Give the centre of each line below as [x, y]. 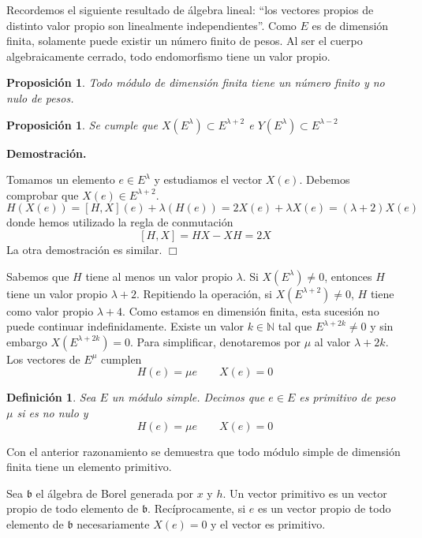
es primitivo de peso [347, 397]
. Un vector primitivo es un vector [305, 493]
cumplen [121, 359]
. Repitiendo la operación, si [204, 293]
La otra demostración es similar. [84, 249]
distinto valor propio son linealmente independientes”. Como [151, 25]
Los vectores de [43, 359]
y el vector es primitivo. [268, 523]
